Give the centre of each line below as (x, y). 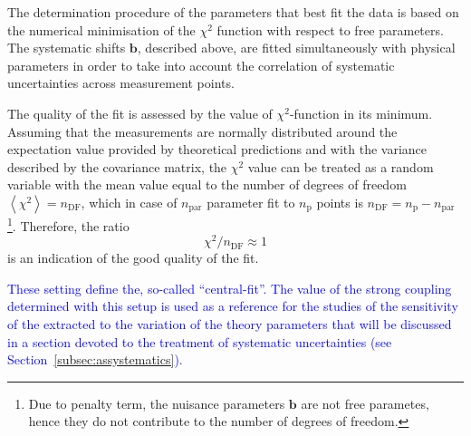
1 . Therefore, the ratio (68, 224)
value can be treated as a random (341, 166)
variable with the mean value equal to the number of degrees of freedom (207, 184)
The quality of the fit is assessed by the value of (140, 113)
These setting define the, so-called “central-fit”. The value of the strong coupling (230, 288)
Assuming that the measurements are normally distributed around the (202, 131)
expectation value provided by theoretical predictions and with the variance (217, 149)
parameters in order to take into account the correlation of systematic (201, 65)
